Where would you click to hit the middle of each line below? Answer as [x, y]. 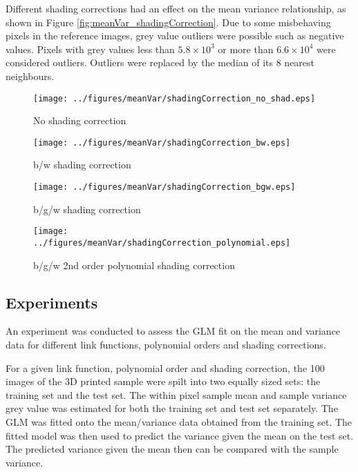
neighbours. [30, 76]
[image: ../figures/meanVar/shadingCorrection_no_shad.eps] [175, 98]
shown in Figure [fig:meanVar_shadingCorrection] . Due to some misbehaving [168, 22]
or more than [246, 49]
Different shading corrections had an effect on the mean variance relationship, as [176, 8]
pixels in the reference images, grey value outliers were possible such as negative [175, 36]
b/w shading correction [82, 165]
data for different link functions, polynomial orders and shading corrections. [166, 345]
